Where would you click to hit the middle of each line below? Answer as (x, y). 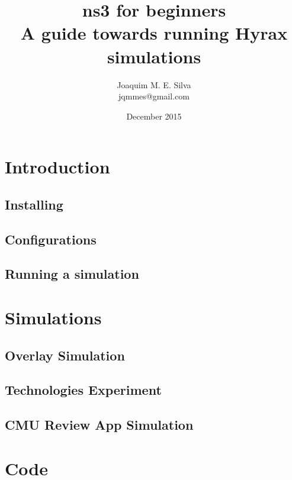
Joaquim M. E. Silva (154, 84)
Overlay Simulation (65, 355)
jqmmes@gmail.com (154, 96)
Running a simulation (72, 274)
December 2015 (154, 116)
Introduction (57, 167)
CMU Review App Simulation (99, 425)
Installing (34, 204)
